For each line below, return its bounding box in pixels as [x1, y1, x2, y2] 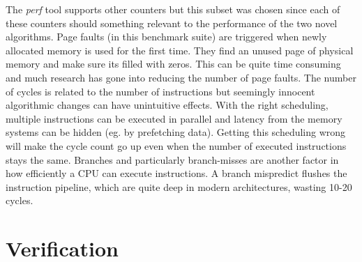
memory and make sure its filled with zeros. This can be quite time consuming [6, 56, 341, 71]
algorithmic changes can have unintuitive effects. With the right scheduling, [6, 98, 329, 112]
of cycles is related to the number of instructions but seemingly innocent [6, 84, 315, 98]
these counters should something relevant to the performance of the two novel [6, 15, 338, 30]
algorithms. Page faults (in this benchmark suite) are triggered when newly [6, 29, 327, 44]
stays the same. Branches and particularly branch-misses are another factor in [6, 152, 339, 167]
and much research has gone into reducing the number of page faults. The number [6, 70, 356, 84]
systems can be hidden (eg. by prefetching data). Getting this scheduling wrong [6, 125, 346, 139]
